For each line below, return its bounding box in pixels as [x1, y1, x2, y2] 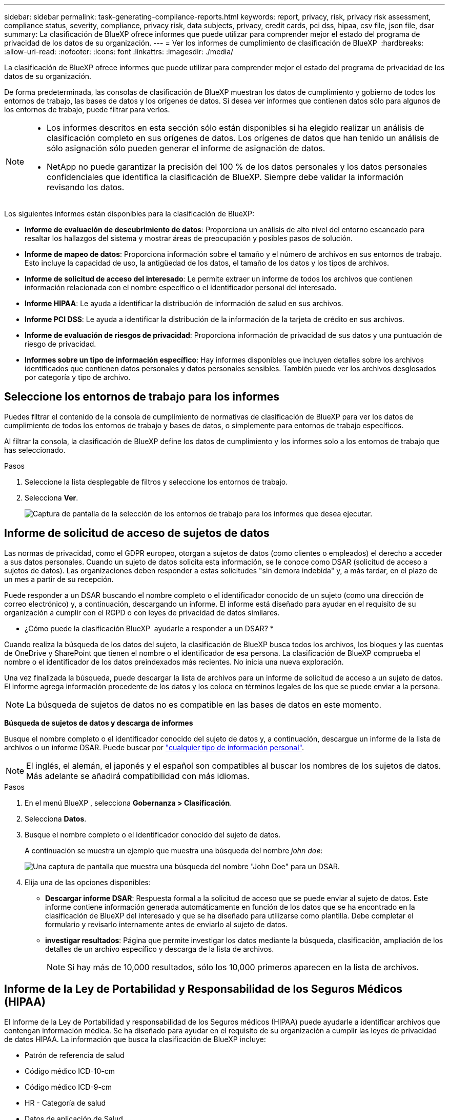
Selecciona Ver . [25, 493, 78, 502]
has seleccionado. [4, 445, 66, 454]
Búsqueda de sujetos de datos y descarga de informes [4, 718, 193, 727]
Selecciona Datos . [25, 814, 87, 823]
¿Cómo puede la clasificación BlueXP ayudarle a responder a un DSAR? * [25, 624, 274, 633]
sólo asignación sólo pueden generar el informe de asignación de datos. [47, 143, 325, 153]
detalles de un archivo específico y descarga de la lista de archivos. [45, 944, 274, 953]
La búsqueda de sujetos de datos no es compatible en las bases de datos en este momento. [26, 699, 382, 710]
